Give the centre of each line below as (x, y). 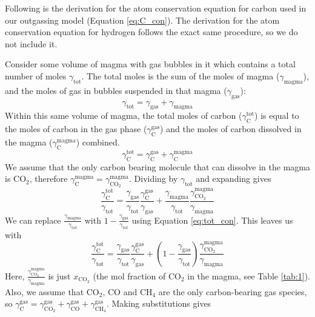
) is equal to (277, 115)
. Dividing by (154, 179)
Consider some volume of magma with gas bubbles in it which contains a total (150, 64)
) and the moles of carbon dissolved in (231, 129)
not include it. (31, 43)
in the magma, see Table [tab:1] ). (249, 275)
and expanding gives (234, 179)
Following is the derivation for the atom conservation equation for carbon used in (156, 8)
